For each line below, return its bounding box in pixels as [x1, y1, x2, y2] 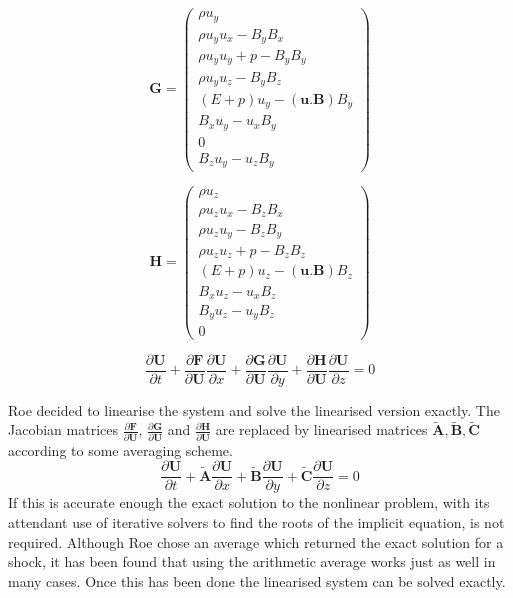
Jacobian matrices [8, 419, 118, 440]
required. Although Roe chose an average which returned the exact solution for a [8, 531, 504, 552]
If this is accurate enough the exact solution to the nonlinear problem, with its [8, 492, 490, 513]
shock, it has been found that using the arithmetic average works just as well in [8, 551, 496, 572]
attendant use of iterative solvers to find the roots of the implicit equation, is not [8, 511, 505, 532]
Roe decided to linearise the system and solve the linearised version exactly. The [8, 399, 500, 420]
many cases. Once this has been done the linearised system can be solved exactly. [8, 570, 506, 591]
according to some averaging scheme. [8, 439, 233, 460]
